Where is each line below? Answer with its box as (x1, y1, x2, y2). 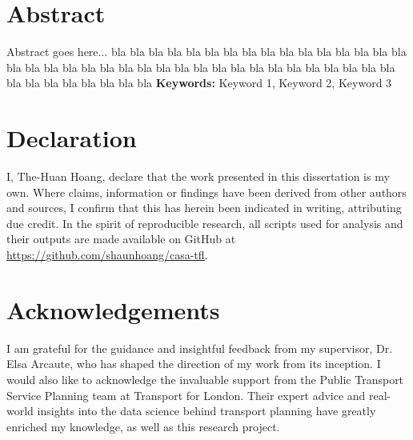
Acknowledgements (6, 293, 220, 326)
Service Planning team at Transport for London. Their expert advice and (6, 386, 366, 403)
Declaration (6, 122, 137, 154)
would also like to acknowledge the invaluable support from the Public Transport (6, 370, 404, 387)
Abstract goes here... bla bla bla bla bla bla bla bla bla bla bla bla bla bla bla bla (6, 43, 407, 60)
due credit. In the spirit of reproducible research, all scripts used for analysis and (6, 214, 403, 231)
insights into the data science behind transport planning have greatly (37, 402, 376, 419)
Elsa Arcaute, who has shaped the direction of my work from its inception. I (6, 355, 381, 372)
